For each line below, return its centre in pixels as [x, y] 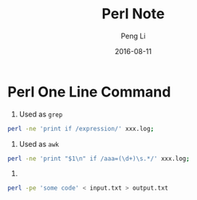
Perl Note [133, 14]
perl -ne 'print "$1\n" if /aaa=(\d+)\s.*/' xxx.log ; [99, 159]
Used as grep [41, 114]
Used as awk [39, 143]
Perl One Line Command [89, 92]
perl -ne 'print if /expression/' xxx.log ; [81, 128]
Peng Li [133, 36]
